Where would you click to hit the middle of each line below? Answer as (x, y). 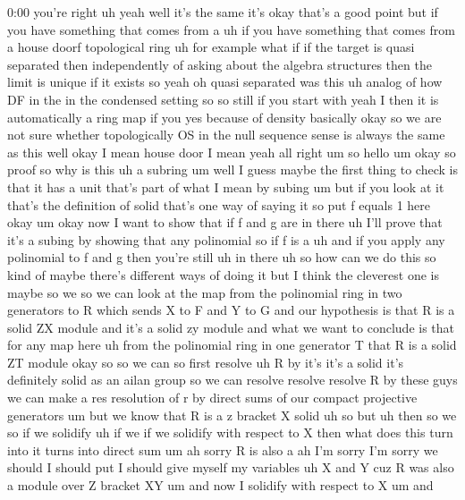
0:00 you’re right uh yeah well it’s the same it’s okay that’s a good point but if (223, 12)
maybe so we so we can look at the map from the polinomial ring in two (205, 292)
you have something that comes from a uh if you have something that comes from (231, 29)
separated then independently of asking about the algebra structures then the (220, 64)
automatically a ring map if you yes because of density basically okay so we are (224, 117)
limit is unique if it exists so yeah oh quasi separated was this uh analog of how (225, 82)
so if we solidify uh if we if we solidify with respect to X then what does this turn (230, 432)
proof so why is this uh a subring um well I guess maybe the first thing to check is (232, 169)
